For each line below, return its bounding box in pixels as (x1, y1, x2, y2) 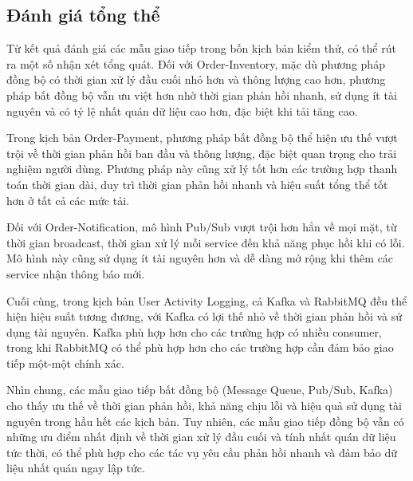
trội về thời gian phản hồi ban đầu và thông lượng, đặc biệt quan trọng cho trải (6, 144, 397, 161)
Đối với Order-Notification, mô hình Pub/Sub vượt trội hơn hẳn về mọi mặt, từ (6, 219, 397, 235)
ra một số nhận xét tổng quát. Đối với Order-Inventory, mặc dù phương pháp (6, 55, 385, 72)
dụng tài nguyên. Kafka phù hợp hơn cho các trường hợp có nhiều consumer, (6, 323, 382, 340)
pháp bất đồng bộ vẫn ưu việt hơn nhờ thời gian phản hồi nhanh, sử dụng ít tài (6, 86, 397, 103)
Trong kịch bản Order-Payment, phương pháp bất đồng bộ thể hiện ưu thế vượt (6, 129, 398, 146)
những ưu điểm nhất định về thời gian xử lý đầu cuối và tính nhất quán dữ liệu (6, 428, 396, 445)
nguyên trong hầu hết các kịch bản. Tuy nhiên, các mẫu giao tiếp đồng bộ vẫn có (6, 412, 404, 429)
